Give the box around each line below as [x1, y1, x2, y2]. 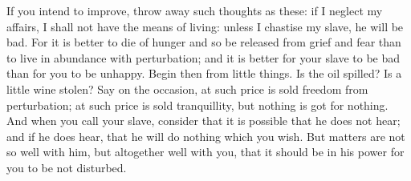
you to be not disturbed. [6, 159, 127, 175]
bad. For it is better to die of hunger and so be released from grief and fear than [6, 34, 401, 50]
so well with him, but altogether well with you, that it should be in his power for [6, 143, 405, 160]
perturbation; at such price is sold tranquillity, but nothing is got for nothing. [6, 96, 389, 113]
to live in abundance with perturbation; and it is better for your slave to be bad [6, 49, 401, 66]
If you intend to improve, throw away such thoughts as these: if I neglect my [6, 2, 383, 18]
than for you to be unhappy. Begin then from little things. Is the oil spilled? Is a [6, 65, 402, 82]
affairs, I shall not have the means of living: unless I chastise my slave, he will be [6, 18, 404, 34]
